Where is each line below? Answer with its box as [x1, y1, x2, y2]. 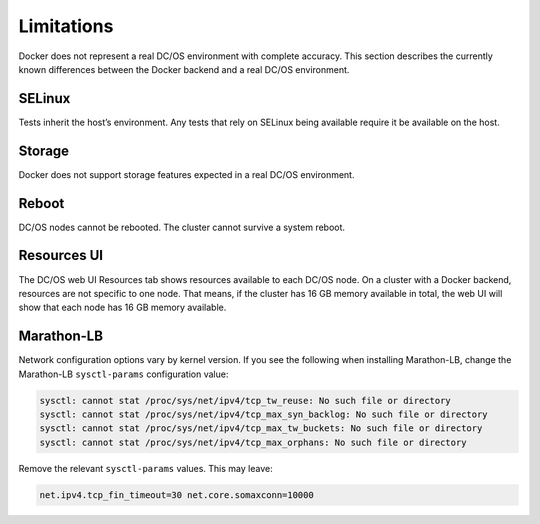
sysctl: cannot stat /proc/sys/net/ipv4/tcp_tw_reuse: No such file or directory [39, 395, 452, 406]
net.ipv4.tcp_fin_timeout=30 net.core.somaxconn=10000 [39, 489, 314, 500]
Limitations [18, 15, 114, 37]
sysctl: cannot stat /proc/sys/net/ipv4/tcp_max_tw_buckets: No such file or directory [39, 423, 483, 434]
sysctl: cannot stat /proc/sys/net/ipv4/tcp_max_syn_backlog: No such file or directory [39, 409, 489, 420]
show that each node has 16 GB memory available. [18, 301, 227, 314]
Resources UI [18, 247, 104, 264]
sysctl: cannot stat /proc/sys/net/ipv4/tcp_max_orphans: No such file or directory [39, 436, 467, 448]
